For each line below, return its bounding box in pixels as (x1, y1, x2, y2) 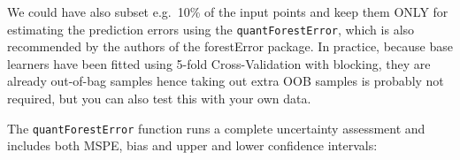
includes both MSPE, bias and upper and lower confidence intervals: (7, 136, 378, 155)
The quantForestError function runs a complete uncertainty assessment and (7, 118, 425, 137)
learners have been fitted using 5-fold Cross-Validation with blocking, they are (7, 54, 431, 72)
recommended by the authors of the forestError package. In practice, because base (7, 37, 453, 56)
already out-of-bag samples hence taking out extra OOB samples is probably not (7, 72, 444, 90)
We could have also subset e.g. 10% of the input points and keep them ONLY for (7, 3, 448, 20)
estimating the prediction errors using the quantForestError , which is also (7, 19, 415, 38)
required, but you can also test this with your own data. (7, 89, 311, 108)
